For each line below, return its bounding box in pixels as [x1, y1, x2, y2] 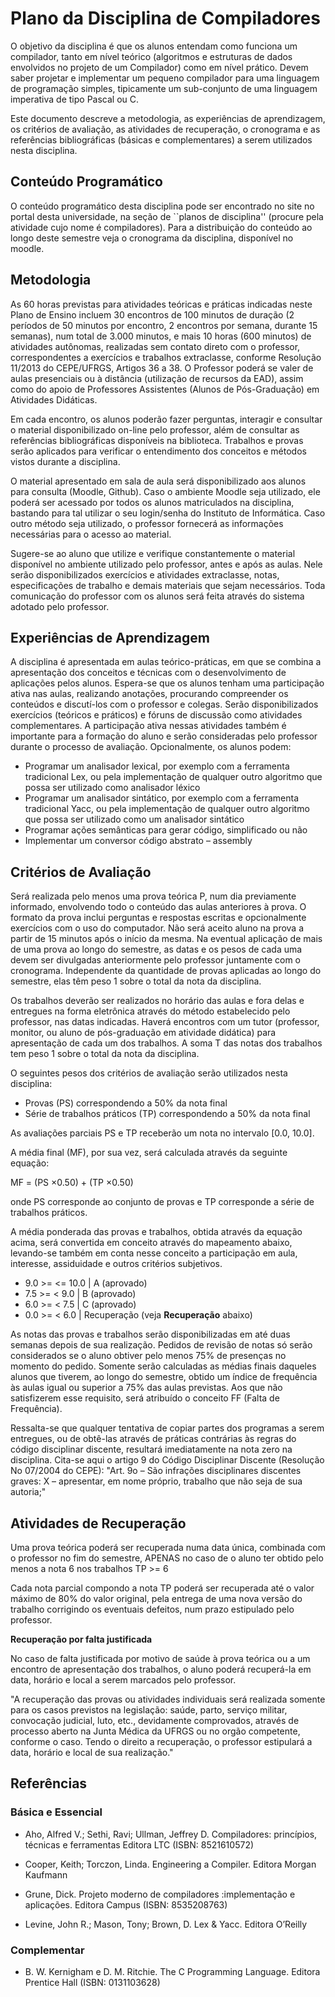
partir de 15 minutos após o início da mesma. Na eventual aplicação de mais [10, 933, 323, 945]
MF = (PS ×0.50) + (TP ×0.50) [10, 1177, 134, 1189]
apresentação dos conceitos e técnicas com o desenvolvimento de [10, 667, 287, 679]
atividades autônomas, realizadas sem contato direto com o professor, [10, 340, 301, 352]
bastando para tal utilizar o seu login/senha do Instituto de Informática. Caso [10, 507, 326, 519]
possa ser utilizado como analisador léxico [24, 782, 201, 794]
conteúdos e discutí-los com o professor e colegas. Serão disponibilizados [10, 698, 319, 711]
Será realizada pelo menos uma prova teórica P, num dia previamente [10, 890, 297, 902]
